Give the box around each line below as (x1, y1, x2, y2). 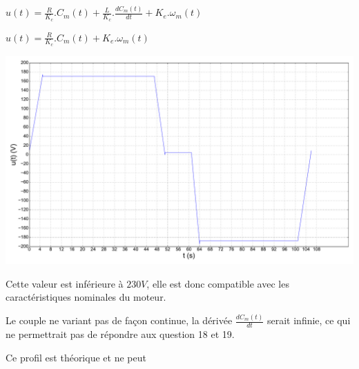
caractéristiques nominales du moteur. (6, 290, 166, 304)
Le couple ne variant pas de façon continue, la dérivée (6, 313, 233, 328)
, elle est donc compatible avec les (146, 276, 289, 290)
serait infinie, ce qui (266, 313, 351, 328)
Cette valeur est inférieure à (6, 276, 124, 290)
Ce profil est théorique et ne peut (6, 350, 146, 364)
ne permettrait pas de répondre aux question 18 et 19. (6, 326, 235, 341)
